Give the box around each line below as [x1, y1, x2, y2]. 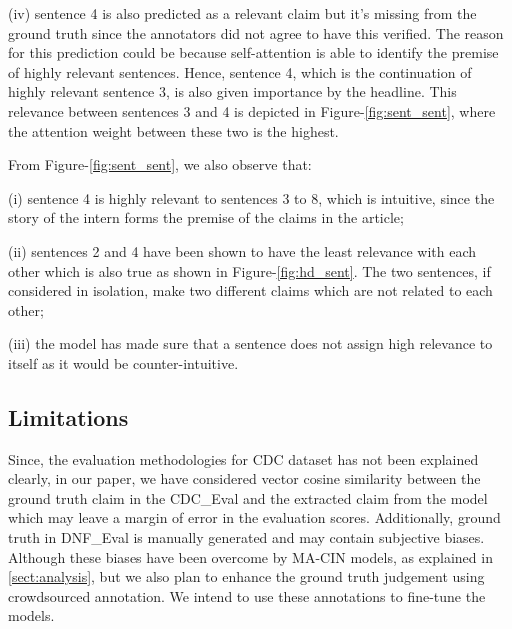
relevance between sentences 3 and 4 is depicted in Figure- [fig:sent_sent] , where [8, 100, 496, 121]
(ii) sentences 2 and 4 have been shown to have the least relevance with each [8, 240, 477, 261]
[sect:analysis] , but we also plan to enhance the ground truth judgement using [8, 566, 485, 587]
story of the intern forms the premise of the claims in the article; [8, 207, 404, 228]
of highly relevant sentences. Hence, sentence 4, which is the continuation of [8, 61, 472, 82]
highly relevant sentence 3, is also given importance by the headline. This [8, 81, 457, 102]
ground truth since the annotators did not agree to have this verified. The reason [8, 22, 504, 43]
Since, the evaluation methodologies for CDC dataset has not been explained [8, 448, 479, 469]
